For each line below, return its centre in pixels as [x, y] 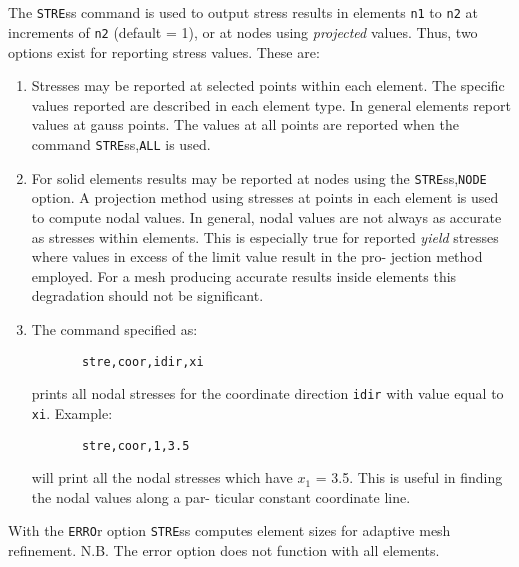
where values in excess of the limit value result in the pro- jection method [257, 256]
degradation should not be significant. [147, 295]
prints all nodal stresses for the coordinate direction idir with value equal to [267, 393]
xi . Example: [72, 412]
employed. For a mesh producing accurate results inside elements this [244, 275]
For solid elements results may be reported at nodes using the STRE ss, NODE [259, 177]
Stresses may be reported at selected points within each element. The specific [268, 85]
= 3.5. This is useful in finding [409, 477]
